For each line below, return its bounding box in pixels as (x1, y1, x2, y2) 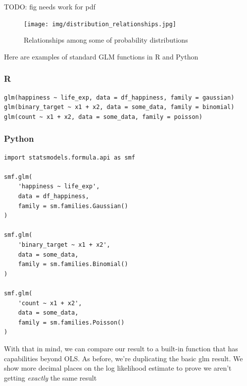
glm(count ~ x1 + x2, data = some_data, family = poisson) (4, 113, 202, 120)
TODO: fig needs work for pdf (4, 1, 96, 11)
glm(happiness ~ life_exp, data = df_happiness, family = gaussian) (4, 94, 235, 101)
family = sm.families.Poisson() (18, 319, 125, 326)
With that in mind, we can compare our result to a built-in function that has (4, 343, 238, 353)
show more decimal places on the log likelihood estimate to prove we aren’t (4, 363, 232, 373)
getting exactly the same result (4, 372, 97, 383)
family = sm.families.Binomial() (18, 261, 128, 268)
